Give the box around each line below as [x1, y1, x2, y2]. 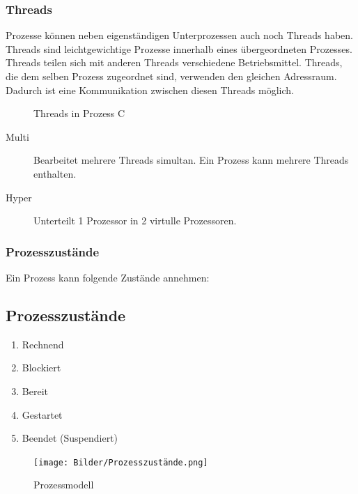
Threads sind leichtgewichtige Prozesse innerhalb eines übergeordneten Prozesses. [6, 41, 352, 56]
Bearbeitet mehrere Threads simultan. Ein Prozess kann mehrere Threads [33, 153, 349, 167]
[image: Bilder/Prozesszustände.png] [33, 457, 208, 468]
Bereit [22, 383, 48, 398]
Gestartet [22, 407, 63, 422]
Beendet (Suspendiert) [22, 431, 118, 445]
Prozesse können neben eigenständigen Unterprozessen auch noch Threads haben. [6, 28, 353, 43]
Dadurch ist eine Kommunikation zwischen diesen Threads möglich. [6, 82, 294, 97]
